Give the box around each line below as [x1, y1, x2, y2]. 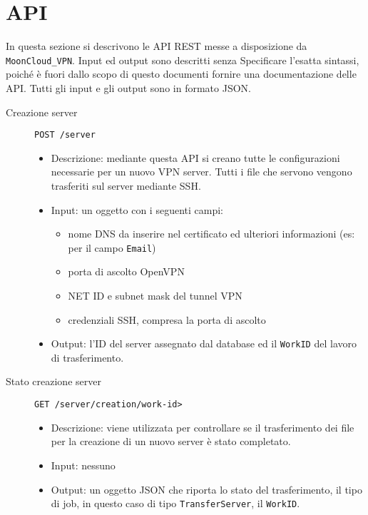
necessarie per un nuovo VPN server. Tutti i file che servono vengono [51, 164, 352, 179]
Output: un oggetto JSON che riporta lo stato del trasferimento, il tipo [51, 481, 362, 496]
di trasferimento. [51, 350, 124, 364]
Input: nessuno [51, 457, 116, 472]
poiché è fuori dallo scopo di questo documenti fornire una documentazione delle [6, 66, 357, 81]
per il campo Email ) [68, 240, 156, 255]
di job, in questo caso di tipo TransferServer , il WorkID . [51, 496, 300, 511]
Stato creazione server [6, 374, 101, 389]
